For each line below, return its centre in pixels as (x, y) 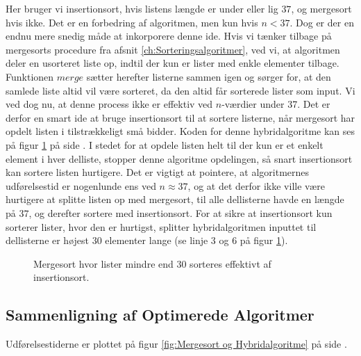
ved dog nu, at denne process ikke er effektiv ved (109, 104)
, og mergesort (321, 8)
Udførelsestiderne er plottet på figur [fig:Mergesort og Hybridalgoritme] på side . (176, 344)
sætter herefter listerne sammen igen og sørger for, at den (209, 76)
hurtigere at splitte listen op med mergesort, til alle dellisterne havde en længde (175, 199)
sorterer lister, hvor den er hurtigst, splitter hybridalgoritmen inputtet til (161, 226)
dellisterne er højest (48, 240)
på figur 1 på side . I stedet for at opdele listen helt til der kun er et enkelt (165, 144)
